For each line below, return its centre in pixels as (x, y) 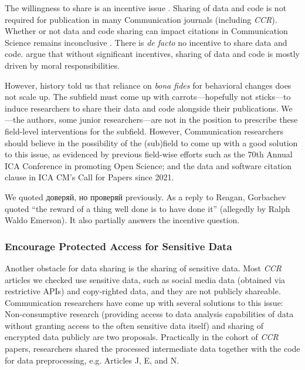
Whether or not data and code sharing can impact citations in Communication (146, 31)
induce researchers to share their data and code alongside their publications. (142, 108)
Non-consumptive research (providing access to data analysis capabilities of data (149, 314)
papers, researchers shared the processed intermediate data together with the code (152, 349)
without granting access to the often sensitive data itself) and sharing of (134, 325)
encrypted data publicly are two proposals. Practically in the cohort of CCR (142, 337)
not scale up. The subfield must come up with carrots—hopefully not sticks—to (148, 97)
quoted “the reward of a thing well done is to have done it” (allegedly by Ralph (148, 208)
